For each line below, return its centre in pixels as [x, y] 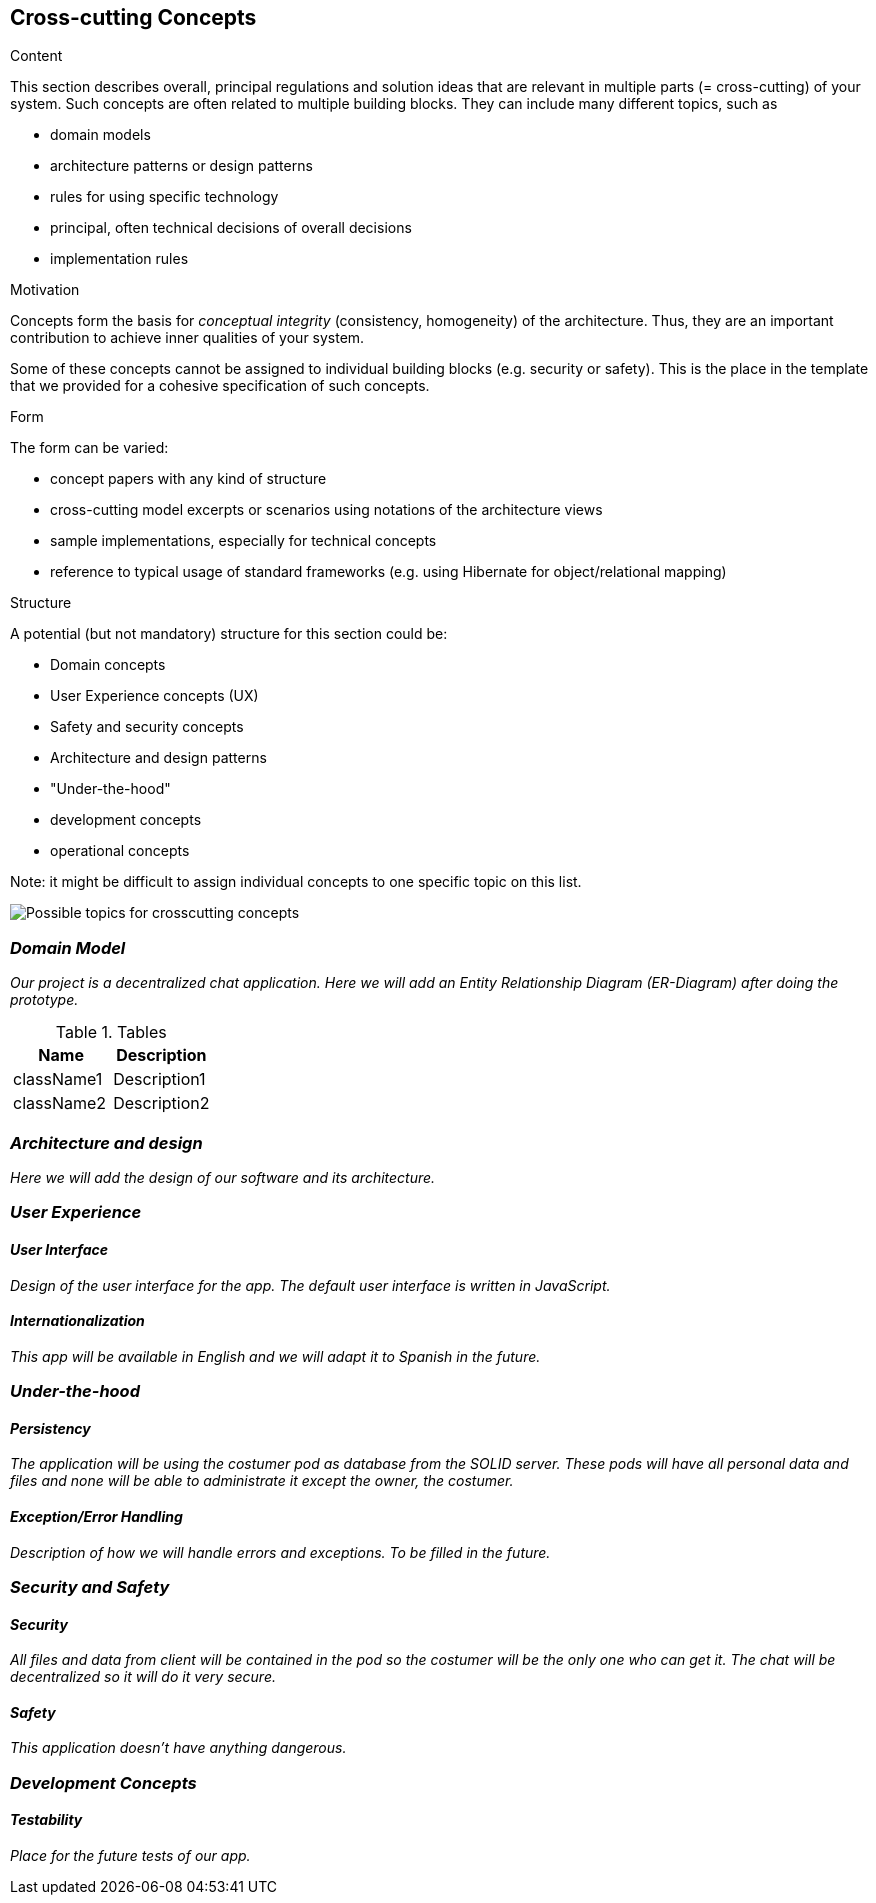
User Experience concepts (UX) [154, 696]
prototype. [44, 1000]
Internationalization [77, 1321]
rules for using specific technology [164, 197]
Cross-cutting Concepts [133, 17]
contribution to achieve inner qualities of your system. [187, 338]
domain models [100, 135]
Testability [46, 1820]
